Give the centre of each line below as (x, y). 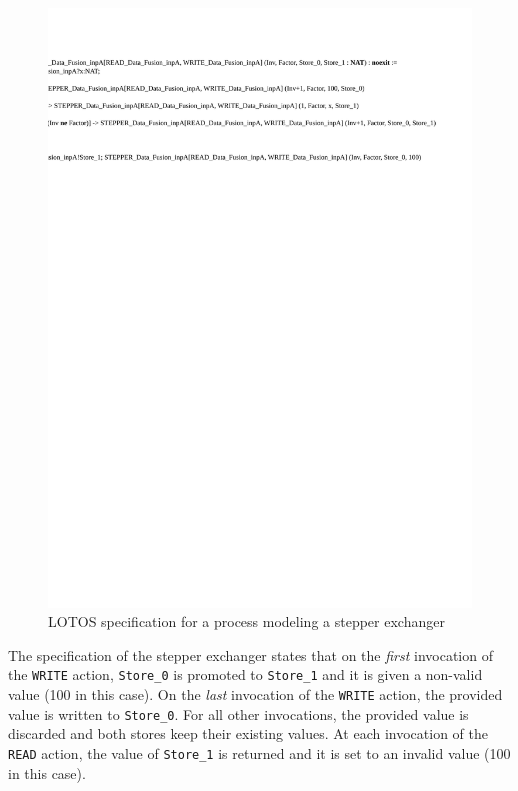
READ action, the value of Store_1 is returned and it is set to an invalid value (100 (259, 753)
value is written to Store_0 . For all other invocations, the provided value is (238, 713)
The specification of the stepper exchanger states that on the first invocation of (250, 654)
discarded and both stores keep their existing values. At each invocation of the (248, 733)
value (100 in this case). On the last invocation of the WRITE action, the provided (255, 694)
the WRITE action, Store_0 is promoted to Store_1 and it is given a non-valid (245, 674)
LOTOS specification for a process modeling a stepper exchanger (246, 621)
